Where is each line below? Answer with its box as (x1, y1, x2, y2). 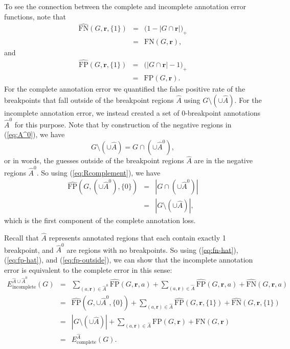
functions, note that (4, 11, 66, 21)
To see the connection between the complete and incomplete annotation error (4, 1, 247, 11)
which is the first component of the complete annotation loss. (4, 215, 196, 226)
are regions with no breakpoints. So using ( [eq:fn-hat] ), (66, 244, 238, 255)
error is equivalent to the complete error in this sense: (4, 264, 172, 275)
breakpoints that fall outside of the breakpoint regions (4, 94, 174, 105)
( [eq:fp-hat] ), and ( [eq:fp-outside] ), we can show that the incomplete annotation (4, 254, 253, 265)
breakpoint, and (4, 244, 54, 255)
